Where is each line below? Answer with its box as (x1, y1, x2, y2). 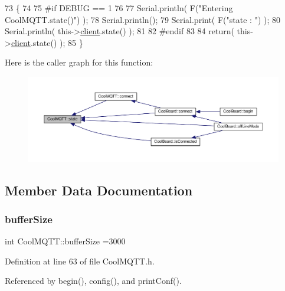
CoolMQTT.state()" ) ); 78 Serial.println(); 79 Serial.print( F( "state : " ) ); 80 (5, 13, 280, 25)
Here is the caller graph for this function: (5, 56, 153, 68)
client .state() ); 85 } (11, 36, 83, 48)
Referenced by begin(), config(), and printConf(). (5, 274, 182, 287)
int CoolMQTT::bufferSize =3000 (5, 235, 126, 247)
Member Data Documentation (5, 181, 193, 199)
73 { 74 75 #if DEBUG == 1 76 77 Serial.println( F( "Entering (5, 2, 233, 14)
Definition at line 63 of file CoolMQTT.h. (5, 254, 155, 267)
